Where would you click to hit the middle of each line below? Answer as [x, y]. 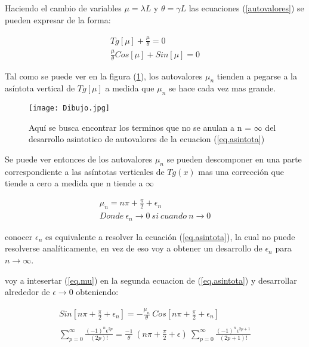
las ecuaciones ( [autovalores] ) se [246, 8]
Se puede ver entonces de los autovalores [79, 159]
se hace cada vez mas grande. [222, 88]
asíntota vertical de [40, 88]
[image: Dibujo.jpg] [69, 108]
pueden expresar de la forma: [58, 19]
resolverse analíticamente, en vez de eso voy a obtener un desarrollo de [134, 248]
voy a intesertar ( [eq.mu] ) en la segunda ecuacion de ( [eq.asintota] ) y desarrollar [151, 280]
